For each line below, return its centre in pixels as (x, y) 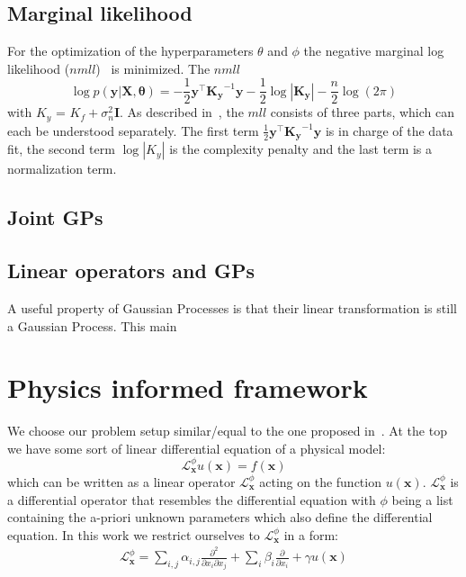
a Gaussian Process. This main (92, 325)
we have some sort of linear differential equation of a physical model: (197, 448)
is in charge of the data (389, 130)
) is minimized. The (153, 68)
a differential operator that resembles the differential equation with (192, 499)
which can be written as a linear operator (121, 481)
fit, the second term (61, 149)
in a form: (311, 534)
